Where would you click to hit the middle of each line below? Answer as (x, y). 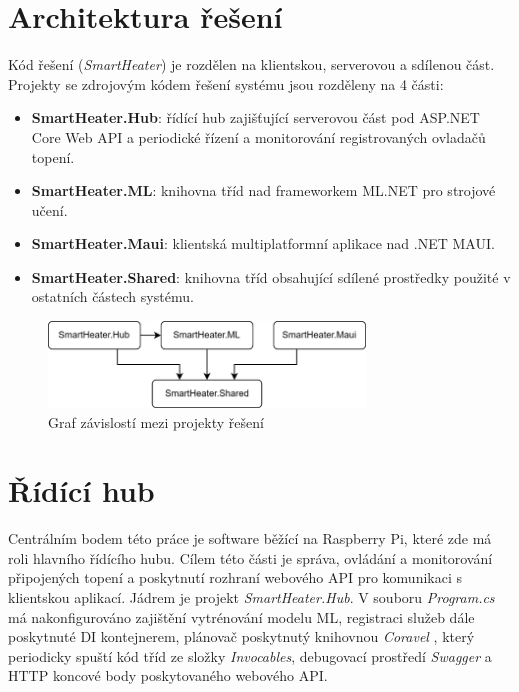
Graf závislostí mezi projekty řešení (156, 421)
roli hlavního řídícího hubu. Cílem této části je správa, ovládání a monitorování (250, 557)
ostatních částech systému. (112, 296)
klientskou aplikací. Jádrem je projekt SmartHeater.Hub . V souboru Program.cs (251, 597)
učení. (49, 209)
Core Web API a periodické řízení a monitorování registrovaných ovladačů (258, 136)
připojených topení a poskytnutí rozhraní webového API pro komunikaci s (235, 577)
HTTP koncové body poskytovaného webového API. (168, 675)
